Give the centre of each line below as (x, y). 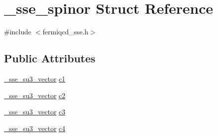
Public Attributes (50, 58)
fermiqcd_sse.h (65, 32)
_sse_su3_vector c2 (35, 95)
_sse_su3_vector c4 (35, 128)
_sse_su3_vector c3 (35, 112)
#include (18, 32)
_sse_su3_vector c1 (35, 78)
